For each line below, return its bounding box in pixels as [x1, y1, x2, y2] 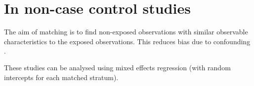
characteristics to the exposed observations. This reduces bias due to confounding [4, 36, 251, 46]
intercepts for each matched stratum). [4, 72, 119, 82]
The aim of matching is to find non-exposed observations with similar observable [4, 27, 248, 37]
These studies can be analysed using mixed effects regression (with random [4, 62, 231, 72]
